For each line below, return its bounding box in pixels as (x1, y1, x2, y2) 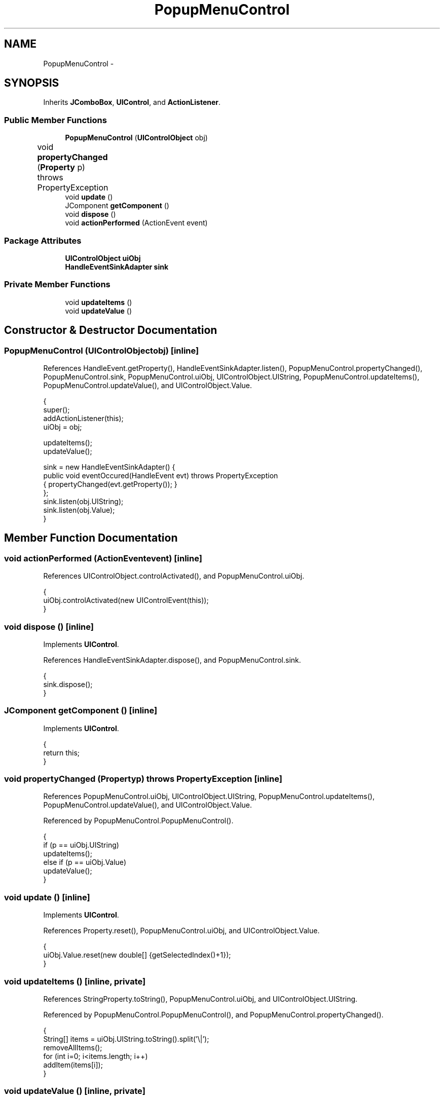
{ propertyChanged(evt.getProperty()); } (43, 479, 177, 488)
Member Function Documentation (4, 532, 178, 545)
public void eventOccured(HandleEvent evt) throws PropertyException (43, 471, 278, 480)
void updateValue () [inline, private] (4, 1086, 145, 1096)
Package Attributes (4, 235, 82, 246)
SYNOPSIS (4, 77, 59, 90)
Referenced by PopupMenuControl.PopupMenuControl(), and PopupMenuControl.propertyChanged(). (43, 1010, 384, 1019)
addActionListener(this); (43, 413, 124, 423)
